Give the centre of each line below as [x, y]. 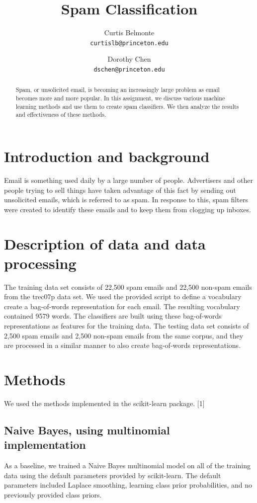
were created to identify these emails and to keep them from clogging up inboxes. [128, 209]
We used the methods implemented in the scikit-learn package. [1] [104, 403]
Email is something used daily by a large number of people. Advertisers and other [128, 180]
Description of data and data [105, 243]
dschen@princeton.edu [129, 69]
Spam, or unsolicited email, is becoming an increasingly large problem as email [118, 90]
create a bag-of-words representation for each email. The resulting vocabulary [122, 306]
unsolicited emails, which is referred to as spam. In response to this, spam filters [126, 200]
